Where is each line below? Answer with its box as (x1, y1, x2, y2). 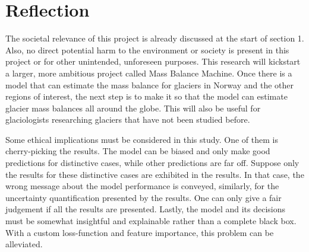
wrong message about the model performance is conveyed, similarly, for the (5, 180, 279, 192)
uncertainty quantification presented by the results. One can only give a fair (5, 191, 282, 203)
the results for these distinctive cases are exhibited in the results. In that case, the (5, 168, 304, 180)
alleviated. (5, 238, 43, 250)
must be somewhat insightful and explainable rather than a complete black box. (5, 215, 297, 227)
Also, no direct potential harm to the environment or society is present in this (5, 43, 289, 56)
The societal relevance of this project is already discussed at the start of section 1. (5, 32, 304, 44)
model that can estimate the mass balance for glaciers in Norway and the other (5, 78, 294, 91)
